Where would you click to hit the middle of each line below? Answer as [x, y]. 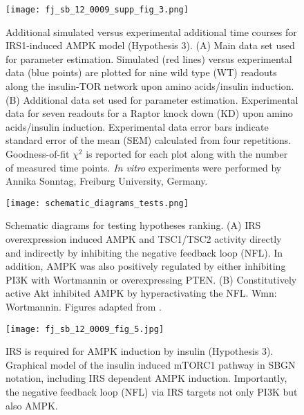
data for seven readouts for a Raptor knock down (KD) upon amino [149, 113]
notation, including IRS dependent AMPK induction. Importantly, [146, 378]
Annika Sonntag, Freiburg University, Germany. [107, 181]
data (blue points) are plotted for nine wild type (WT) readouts [141, 72]
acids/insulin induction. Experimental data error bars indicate [137, 126]
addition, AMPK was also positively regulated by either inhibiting [146, 266]
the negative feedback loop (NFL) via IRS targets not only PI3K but [152, 392]
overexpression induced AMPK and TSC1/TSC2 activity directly [144, 239]
